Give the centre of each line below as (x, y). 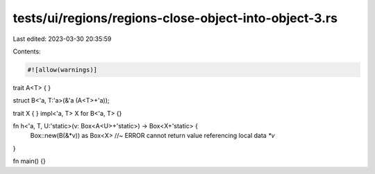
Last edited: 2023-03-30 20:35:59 (62, 39)
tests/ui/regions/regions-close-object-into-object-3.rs (175, 18)
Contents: (27, 51)
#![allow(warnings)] (62, 70)
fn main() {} (30, 161)
